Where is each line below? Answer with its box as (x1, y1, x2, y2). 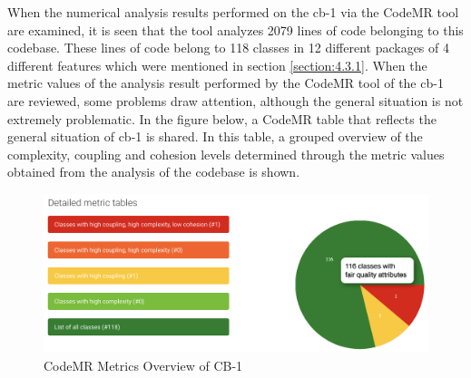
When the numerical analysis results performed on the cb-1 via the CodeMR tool (7, 3, 459, 21)
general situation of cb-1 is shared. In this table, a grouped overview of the (7, 127, 423, 146)
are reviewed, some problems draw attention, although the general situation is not (7, 91, 464, 110)
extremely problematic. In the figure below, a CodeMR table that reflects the (7, 109, 437, 128)
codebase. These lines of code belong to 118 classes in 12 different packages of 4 (7, 38, 449, 57)
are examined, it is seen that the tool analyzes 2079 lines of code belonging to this (7, 20, 464, 39)
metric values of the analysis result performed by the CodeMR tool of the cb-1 (7, 73, 444, 92)
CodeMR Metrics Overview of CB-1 (44, 355, 243, 374)
